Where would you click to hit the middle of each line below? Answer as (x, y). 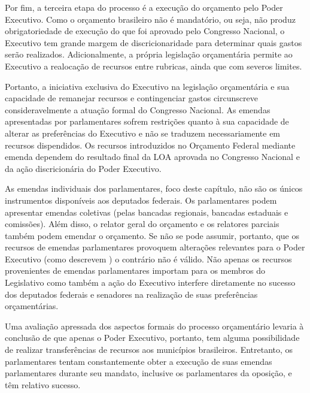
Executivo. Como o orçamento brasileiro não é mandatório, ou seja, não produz (150, 19)
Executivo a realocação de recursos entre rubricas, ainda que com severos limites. (154, 66)
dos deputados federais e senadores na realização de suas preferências (131, 294)
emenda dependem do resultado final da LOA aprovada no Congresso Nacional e (152, 157)
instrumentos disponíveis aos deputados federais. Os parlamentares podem (141, 200)
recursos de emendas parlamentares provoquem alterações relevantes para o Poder (155, 247)
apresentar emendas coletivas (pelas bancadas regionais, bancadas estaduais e (147, 212)
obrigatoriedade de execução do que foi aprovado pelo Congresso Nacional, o (145, 31)
